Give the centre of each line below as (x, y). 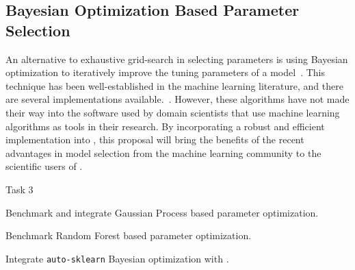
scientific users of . (44, 166)
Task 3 (19, 189)
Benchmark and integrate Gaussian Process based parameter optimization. (162, 212)
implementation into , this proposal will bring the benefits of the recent (155, 139)
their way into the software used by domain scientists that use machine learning (173, 112)
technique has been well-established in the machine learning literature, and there (174, 85)
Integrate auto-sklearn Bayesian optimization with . (117, 258)
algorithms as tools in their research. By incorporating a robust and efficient (165, 126)
